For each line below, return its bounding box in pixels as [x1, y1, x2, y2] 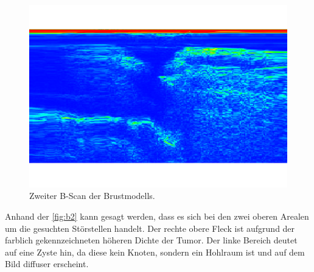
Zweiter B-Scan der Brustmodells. [29, 189, 155, 202]
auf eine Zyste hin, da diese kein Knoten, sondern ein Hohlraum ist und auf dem [5, 245, 305, 258]
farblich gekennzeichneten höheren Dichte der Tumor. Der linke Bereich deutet [5, 234, 298, 246]
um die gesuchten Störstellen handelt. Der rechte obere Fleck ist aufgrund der [5, 221, 295, 234]
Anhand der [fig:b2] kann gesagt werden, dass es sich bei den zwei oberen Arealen [5, 209, 309, 222]
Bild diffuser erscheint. [5, 257, 89, 270]
